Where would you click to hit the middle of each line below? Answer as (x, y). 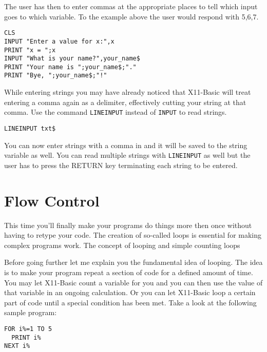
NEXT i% (17, 346)
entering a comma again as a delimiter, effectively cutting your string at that (125, 102)
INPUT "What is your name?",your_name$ (72, 59)
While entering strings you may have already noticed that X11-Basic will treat (128, 92)
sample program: (31, 312)
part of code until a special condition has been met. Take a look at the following (130, 302)
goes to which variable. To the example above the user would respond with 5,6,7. (131, 16)
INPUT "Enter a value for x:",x (59, 41)
